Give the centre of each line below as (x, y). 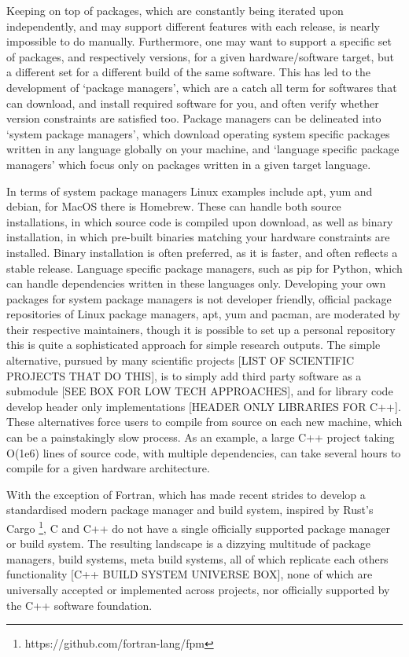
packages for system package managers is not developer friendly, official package (199, 298)
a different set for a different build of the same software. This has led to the (188, 72)
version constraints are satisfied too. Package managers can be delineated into (194, 118)
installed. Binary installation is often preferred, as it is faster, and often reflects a (202, 252)
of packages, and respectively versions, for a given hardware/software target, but (200, 56)
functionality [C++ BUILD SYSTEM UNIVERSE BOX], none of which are (190, 574)
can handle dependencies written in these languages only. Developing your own (196, 283)
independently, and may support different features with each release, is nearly (193, 26)
